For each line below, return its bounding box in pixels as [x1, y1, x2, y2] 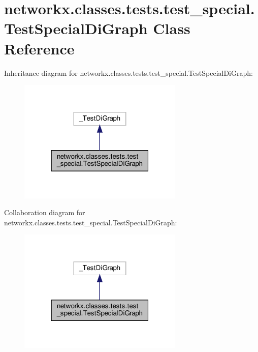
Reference [4, 38, 75, 58]
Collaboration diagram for [4, 207, 85, 218]
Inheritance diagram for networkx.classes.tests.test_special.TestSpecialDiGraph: [4, 67, 253, 78]
